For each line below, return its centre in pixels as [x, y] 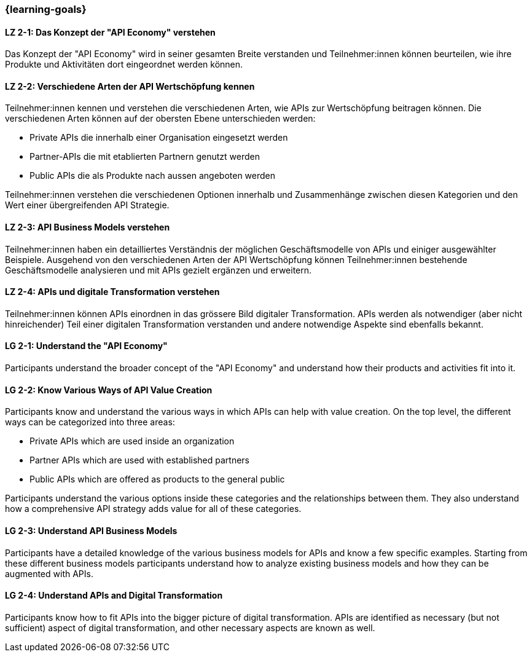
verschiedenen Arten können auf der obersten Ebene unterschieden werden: [160, 119]
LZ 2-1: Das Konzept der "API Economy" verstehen [110, 32]
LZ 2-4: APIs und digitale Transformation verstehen [112, 292]
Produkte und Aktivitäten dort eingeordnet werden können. [124, 65]
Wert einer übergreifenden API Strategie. [87, 205]
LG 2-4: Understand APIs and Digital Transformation [114, 596]
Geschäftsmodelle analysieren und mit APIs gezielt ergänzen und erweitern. [158, 270]
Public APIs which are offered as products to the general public [157, 479]
